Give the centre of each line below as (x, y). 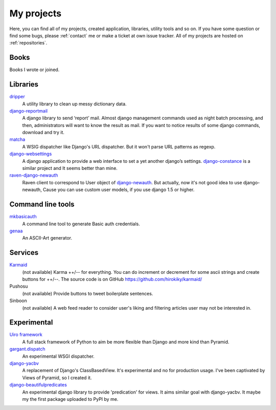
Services (24, 253)
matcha (17, 139)
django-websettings (31, 154)
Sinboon (18, 301)
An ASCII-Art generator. (47, 238)
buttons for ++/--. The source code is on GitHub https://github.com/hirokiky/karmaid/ (112, 279)
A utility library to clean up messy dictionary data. (75, 104)
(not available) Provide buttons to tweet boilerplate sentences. (88, 293)
